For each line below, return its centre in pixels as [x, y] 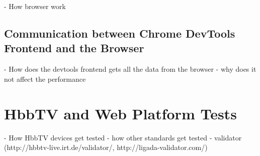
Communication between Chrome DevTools [120, 33]
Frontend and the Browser [74, 48]
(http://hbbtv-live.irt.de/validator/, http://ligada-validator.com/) [106, 147]
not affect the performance [45, 79]
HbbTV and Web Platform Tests [120, 113]
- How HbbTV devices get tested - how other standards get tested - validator [123, 137]
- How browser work [35, 6]
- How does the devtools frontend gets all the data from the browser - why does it [130, 69]
